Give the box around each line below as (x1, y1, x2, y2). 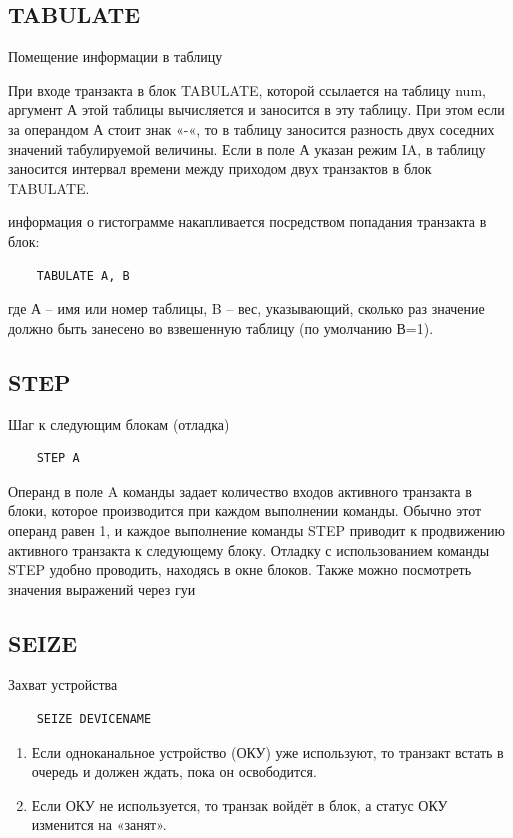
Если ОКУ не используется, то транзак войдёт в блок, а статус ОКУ (31, 794, 448, 815)
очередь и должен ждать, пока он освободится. (31, 761, 317, 782)
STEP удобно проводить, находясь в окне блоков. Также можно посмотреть (8, 559, 472, 580)
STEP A (36, 451, 80, 466)
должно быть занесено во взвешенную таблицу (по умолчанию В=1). (8, 317, 434, 338)
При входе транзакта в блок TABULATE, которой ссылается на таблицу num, (8, 79, 486, 100)
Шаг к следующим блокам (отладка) (8, 413, 230, 434)
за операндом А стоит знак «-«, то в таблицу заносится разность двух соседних (8, 118, 495, 139)
